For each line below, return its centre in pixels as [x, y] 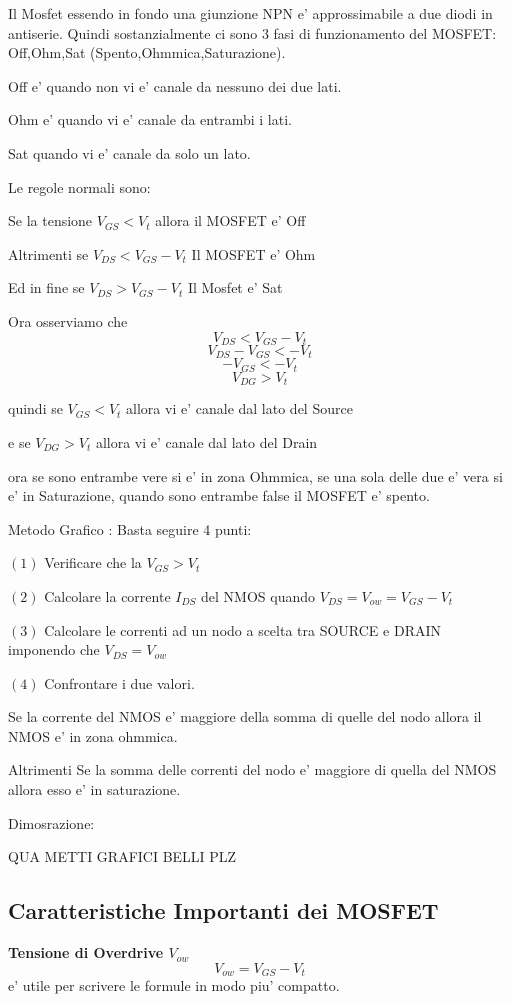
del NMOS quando [258, 595]
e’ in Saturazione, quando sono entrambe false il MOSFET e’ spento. [219, 495]
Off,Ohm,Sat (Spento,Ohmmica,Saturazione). [147, 52]
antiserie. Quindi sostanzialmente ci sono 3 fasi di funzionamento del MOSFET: [252, 32]
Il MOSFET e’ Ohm [253, 253]
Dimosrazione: [51, 822]
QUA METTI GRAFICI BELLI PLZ [122, 856]
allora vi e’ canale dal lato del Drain [206, 441]
